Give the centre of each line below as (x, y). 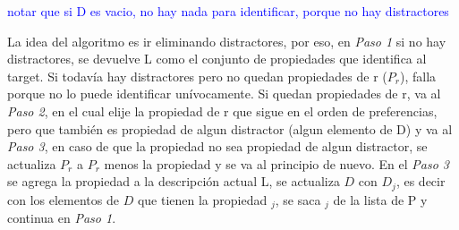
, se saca (298, 199)
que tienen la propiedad (202, 199)
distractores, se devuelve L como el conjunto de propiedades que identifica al (217, 59)
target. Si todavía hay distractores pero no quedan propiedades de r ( (197, 76)
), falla (418, 76)
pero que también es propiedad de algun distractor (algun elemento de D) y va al (230, 128)
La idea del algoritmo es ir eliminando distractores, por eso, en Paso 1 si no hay (227, 41)
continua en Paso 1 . (62, 218)
